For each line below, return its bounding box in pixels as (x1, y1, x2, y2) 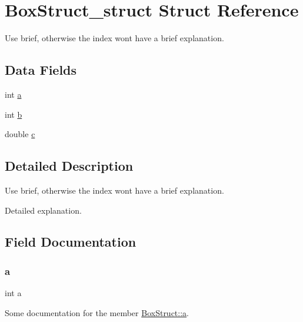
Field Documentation (5, 233, 136, 251)
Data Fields (5, 61, 77, 79)
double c (5, 128, 35, 140)
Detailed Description (5, 157, 134, 175)
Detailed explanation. (5, 204, 82, 216)
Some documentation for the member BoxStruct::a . (5, 306, 189, 318)
